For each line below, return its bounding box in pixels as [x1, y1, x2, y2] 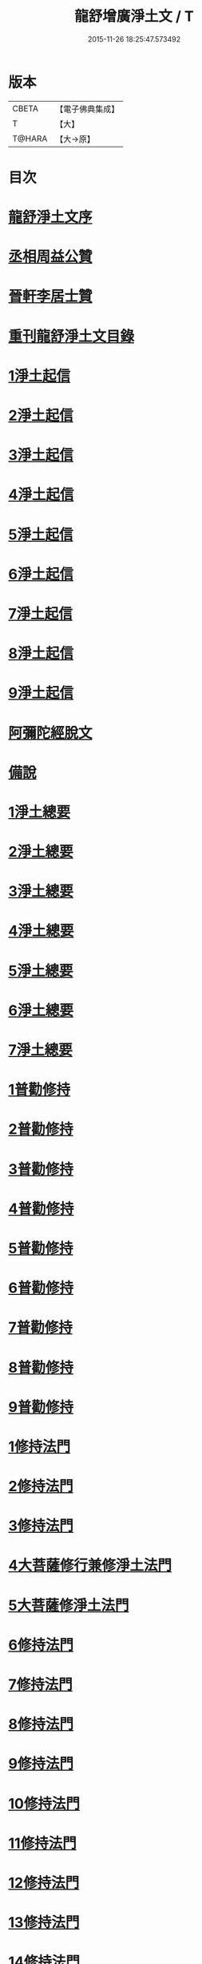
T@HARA [12, 133, 48, 144]
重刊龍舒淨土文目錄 [8, 327, 135, 345]
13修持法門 [8, 1914, 80, 1932]
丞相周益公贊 [8, 248, 93, 266]
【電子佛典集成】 [55, 103, 120, 115]
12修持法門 [8, 1873, 80, 1892]
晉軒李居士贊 [8, 288, 93, 305]
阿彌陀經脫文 [8, 724, 93, 742]
